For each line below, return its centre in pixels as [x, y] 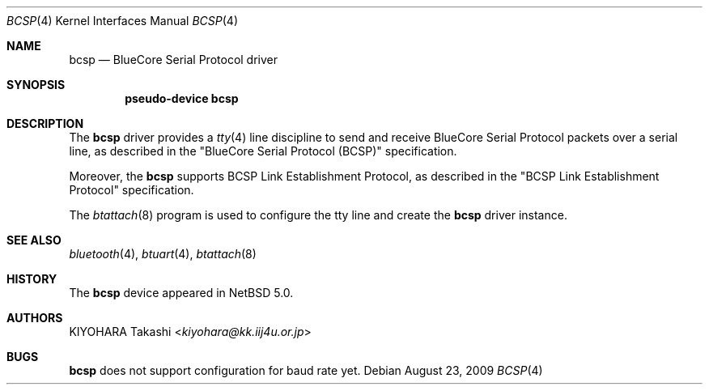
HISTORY [32, 279]
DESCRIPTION [45, 123]
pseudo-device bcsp [182, 98]
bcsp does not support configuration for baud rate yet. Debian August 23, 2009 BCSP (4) [306, 370]
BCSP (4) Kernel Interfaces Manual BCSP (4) [123, 21]
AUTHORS [35, 318]
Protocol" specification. [132, 190]
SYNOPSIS [36, 85]
